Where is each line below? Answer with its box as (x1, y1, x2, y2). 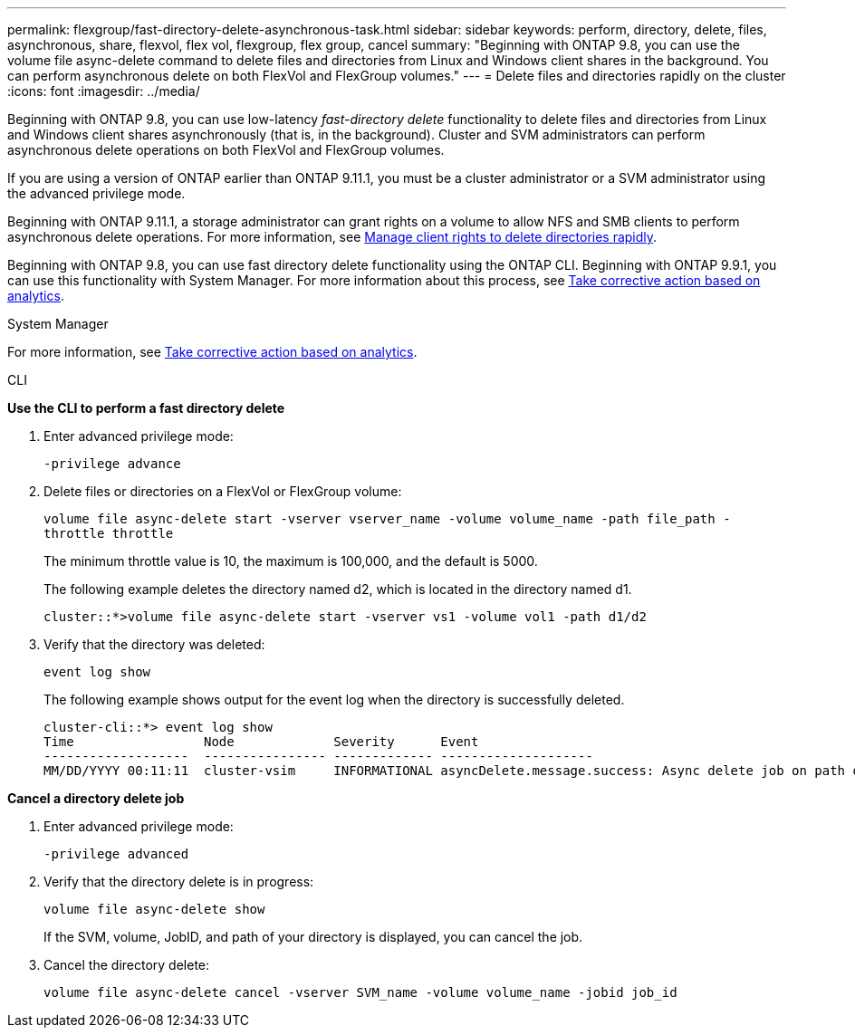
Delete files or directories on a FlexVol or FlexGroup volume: (43, 484, 402, 499)
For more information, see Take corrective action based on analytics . (7, 344, 418, 359)
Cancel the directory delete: (43, 957, 210, 973)
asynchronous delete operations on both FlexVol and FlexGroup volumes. (7, 142, 445, 158)
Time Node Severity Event (43, 734, 479, 749)
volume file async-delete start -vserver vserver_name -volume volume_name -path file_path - (43, 512, 731, 526)
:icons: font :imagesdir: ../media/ (7, 83, 200, 99)
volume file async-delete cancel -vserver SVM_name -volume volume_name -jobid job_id (43, 985, 677, 1000)
